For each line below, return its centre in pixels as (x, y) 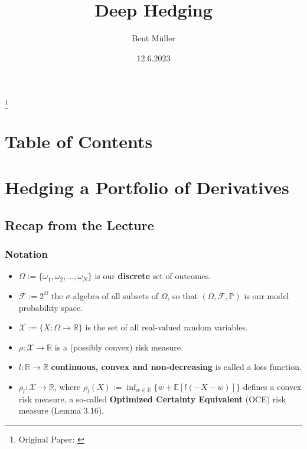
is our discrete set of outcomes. (153, 276)
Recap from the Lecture (79, 225)
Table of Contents (79, 141)
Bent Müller (153, 38)
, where (67, 386)
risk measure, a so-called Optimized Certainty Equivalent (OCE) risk (152, 399)
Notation (26, 254)
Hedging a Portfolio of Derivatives (147, 187)
